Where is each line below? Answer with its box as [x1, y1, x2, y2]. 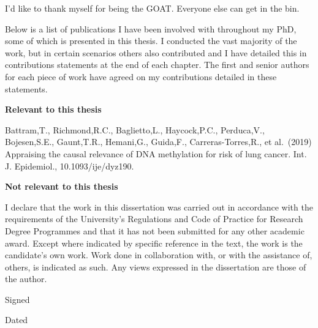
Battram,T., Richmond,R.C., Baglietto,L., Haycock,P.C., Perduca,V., [5, 123, 265, 136]
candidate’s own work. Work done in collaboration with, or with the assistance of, [5, 248, 312, 261]
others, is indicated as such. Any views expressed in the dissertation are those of [5, 260, 306, 273]
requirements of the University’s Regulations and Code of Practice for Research [5, 212, 303, 225]
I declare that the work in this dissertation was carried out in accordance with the [5, 200, 313, 213]
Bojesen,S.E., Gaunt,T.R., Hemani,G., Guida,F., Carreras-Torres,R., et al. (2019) [5, 135, 312, 148]
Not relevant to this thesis [5, 180, 118, 193]
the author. [5, 272, 47, 285]
